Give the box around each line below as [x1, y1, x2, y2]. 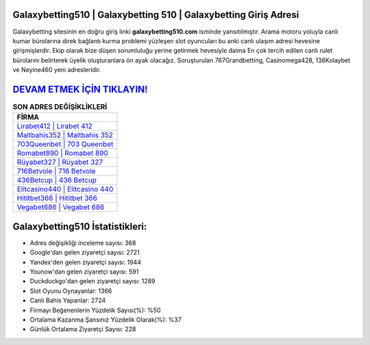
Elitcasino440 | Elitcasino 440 [16, 185, 114, 194]
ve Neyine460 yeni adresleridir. [12, 66, 101, 74]
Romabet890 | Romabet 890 [16, 148, 109, 158]
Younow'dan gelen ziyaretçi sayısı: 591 [29, 267, 139, 276]
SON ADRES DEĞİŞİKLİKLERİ [12, 102, 108, 112]
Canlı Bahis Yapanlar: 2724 [29, 296, 106, 305]
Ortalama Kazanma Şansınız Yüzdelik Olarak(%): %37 [29, 316, 182, 324]
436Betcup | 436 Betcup [16, 176, 97, 185]
